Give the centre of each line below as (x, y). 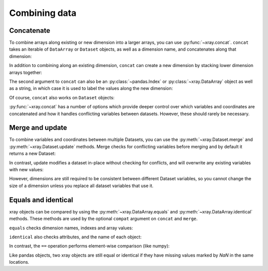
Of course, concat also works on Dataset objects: (62, 97)
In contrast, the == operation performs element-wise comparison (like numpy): (89, 246)
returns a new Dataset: (33, 153)
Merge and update (38, 128)
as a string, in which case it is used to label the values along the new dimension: (91, 88)
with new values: (27, 170)
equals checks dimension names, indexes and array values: (71, 228)
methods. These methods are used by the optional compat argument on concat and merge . (103, 219)
